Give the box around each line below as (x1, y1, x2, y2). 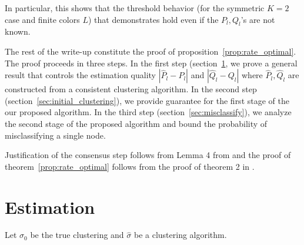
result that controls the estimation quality (5, 69, 156, 81)
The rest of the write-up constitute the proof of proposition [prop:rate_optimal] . (5, 45, 296, 57)
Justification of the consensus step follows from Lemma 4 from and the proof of (5, 149, 291, 161)
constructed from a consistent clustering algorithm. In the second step (5, 83, 257, 95)
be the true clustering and (30, 229, 124, 241)
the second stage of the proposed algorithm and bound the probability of (5, 117, 268, 129)
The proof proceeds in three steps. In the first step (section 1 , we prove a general (5, 56, 298, 69)
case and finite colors (5, 13, 80, 25)
